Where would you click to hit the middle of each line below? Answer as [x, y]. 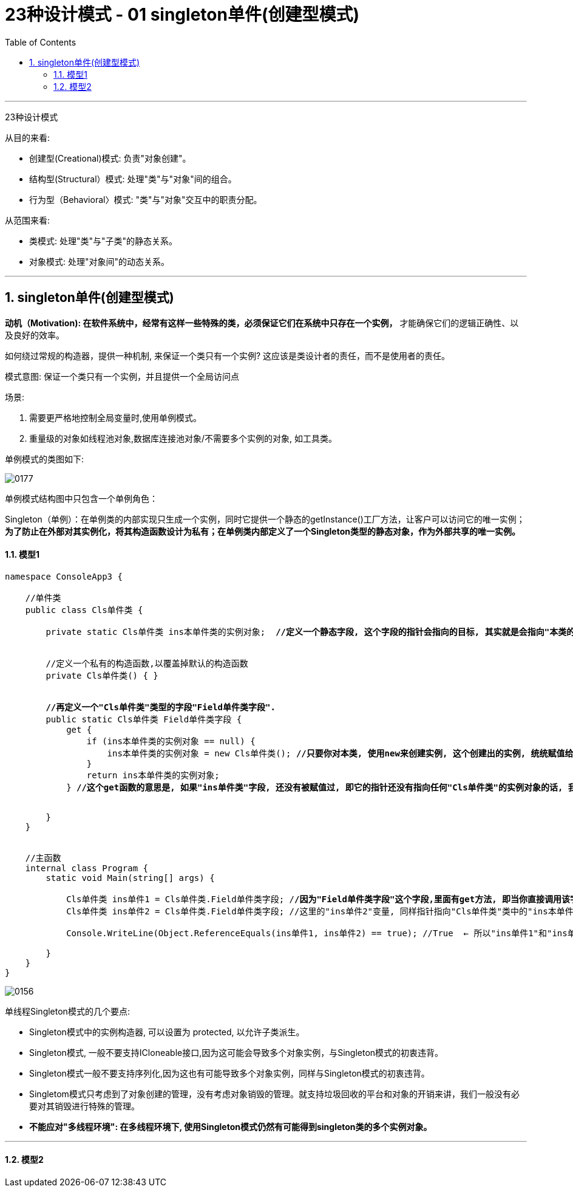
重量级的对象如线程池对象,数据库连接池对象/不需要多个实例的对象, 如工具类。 [183, 438]
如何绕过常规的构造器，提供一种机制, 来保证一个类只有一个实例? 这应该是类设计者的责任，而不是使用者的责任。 [228, 355]
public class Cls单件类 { [84, 610]
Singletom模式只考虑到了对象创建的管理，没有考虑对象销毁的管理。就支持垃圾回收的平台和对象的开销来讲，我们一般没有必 [274, 1094]
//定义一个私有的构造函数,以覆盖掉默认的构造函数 [147, 663]
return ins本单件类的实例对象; [153, 775]
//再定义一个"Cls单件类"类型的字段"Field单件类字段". [161, 707]
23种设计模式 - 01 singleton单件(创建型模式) [182, 15]
